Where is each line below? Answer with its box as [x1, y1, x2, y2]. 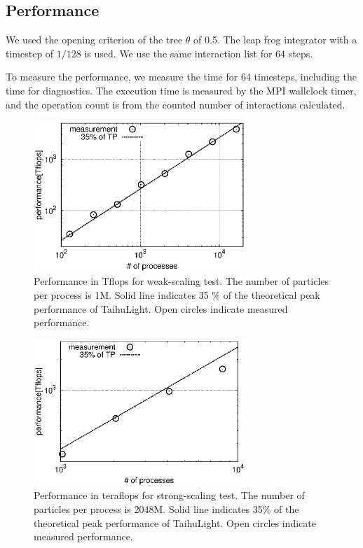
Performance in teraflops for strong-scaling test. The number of [34, 488, 305, 503]
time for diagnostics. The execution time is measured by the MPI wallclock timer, [6, 83, 357, 97]
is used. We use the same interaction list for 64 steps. [84, 45, 313, 60]
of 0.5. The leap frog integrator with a [193, 32, 357, 47]
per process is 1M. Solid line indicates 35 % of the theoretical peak [34, 287, 320, 302]
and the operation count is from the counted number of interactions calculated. [6, 97, 345, 111]
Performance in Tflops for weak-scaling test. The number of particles [34, 274, 329, 288]
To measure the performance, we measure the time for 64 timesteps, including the [6, 69, 357, 84]
